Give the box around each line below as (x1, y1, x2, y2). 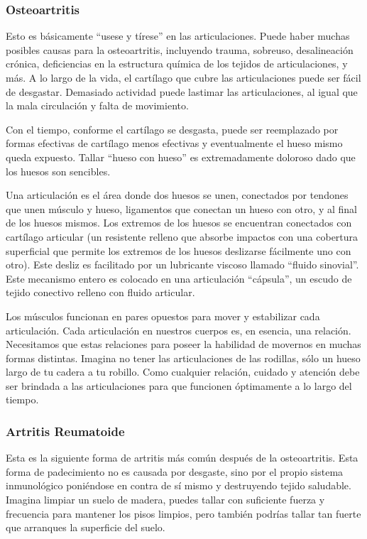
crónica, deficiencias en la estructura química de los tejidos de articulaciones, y (6, 56, 348, 71)
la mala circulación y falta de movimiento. (6, 98, 189, 113)
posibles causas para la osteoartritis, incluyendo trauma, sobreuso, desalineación (6, 42, 354, 57)
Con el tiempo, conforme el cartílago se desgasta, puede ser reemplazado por (6, 121, 339, 136)
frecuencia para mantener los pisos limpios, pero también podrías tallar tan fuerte (6, 506, 361, 521)
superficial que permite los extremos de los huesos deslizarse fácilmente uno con (6, 243, 351, 258)
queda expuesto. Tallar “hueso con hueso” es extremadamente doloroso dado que (6, 149, 356, 164)
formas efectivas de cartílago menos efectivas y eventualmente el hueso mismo (6, 136, 343, 151)
